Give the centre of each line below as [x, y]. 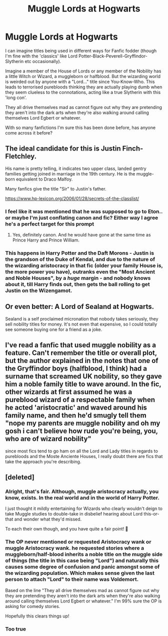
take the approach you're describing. [43, 461]
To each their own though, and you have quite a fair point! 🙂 [67, 529]
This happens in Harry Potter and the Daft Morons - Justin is [79, 253]
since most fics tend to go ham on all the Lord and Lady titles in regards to [82, 451]
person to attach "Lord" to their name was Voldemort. [72, 579]
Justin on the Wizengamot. [39, 290]
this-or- [151, 514]
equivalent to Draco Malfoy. [44, 179]
